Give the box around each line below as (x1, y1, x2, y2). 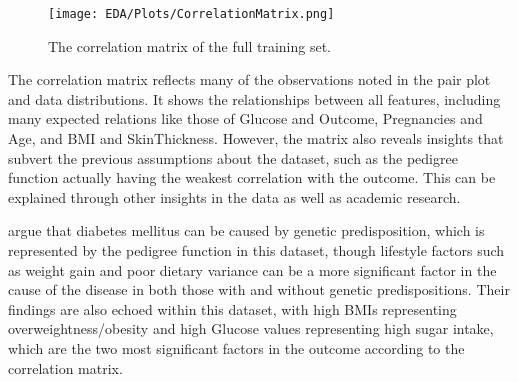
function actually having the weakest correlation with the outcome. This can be (8, 167, 496, 188)
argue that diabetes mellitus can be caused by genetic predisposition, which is (8, 220, 485, 241)
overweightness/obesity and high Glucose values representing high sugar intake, (8, 318, 494, 339)
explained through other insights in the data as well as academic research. (8, 186, 461, 207)
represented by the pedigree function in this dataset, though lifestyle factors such (8, 240, 505, 260)
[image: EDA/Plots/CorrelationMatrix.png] (48, 7, 335, 21)
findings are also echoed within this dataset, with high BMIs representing (8, 298, 457, 319)
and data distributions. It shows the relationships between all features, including (8, 88, 501, 109)
